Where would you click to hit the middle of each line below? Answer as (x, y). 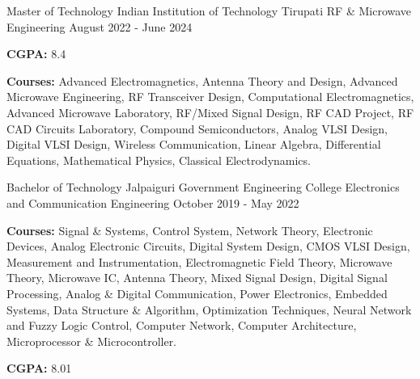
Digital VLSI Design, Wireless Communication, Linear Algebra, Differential (194, 144)
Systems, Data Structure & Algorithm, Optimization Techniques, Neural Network (209, 309)
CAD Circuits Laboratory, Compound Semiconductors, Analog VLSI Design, (197, 128)
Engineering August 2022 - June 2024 (100, 26)
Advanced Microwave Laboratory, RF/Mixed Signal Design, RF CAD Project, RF (210, 112)
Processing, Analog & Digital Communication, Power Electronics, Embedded (197, 293)
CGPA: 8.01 (39, 368)
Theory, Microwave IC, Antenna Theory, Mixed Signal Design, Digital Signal (197, 278)
